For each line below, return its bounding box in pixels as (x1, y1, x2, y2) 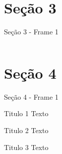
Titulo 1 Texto (4, 108, 49, 119)
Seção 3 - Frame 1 (4, 26, 59, 37)
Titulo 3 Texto (4, 142, 49, 152)
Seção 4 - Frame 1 (4, 91, 59, 102)
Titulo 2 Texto (4, 125, 49, 136)
